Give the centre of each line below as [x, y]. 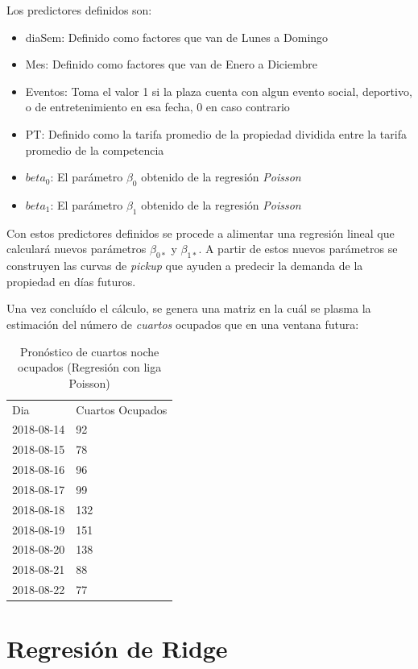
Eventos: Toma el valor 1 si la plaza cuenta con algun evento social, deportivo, [219, 91]
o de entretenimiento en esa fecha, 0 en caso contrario [157, 107]
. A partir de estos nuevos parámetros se [298, 249]
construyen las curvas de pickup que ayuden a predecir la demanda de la [185, 266]
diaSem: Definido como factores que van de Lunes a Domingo [177, 37]
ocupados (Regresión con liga [90, 367]
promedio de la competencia [95, 150]
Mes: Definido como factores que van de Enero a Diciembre [171, 64]
